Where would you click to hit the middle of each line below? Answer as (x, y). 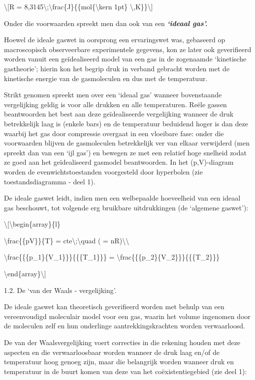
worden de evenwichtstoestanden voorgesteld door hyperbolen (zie (103, 171)
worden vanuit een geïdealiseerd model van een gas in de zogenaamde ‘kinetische (125, 59)
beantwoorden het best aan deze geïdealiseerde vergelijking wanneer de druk (119, 114)
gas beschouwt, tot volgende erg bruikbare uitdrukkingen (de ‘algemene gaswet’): (126, 207)
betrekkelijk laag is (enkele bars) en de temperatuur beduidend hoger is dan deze (126, 123)
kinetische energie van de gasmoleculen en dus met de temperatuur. (106, 78)
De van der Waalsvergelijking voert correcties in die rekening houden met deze (122, 342)
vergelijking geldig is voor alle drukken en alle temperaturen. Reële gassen (115, 104)
